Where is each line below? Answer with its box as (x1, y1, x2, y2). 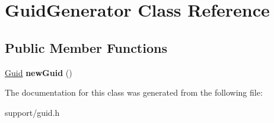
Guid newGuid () (5, 66, 72, 78)
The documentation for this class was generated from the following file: (5, 86, 263, 99)
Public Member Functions (5, 38, 167, 56)
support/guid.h (5, 106, 60, 118)
